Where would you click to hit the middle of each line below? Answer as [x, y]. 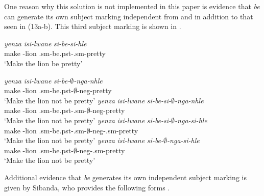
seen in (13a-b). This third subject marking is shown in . [93, 26]
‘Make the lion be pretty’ [43, 63]
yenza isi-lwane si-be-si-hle [45, 43]
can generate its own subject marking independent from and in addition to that [129, 16]
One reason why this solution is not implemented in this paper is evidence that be [132, 6]
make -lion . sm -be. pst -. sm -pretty [55, 53]
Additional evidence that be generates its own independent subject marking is [125, 177]
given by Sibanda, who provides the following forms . [87, 187]
